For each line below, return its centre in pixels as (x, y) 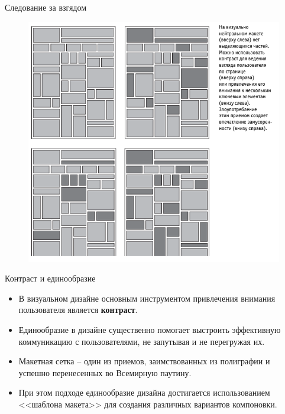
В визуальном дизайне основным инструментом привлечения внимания (147, 298)
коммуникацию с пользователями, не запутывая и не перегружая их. (142, 341)
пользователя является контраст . (78, 310)
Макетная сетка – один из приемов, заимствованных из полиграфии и (144, 361)
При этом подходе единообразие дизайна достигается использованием (144, 392)
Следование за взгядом (46, 7)
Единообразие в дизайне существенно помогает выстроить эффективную (150, 329)
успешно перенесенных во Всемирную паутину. (105, 372)
